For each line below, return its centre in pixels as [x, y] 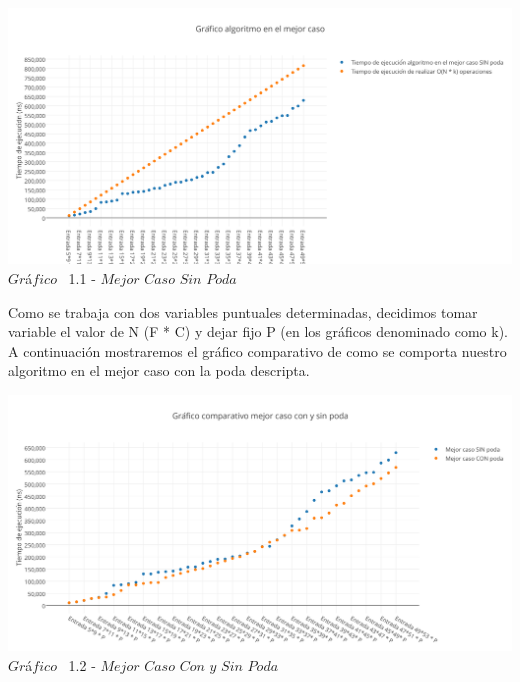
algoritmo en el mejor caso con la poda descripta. [159, 370]
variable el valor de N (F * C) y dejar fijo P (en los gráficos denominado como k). [258, 331]
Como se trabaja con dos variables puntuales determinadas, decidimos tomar [243, 311]
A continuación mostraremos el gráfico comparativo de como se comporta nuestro [257, 350]
